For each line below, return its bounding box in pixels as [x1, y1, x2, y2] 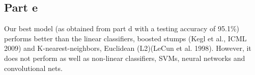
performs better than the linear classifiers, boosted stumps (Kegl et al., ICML [4, 33, 247, 43]
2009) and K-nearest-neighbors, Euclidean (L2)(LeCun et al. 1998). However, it [4, 43, 251, 53]
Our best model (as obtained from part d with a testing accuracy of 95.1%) [4, 23, 239, 34]
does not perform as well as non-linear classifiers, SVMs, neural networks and [4, 52, 245, 63]
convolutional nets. [4, 62, 63, 73]
